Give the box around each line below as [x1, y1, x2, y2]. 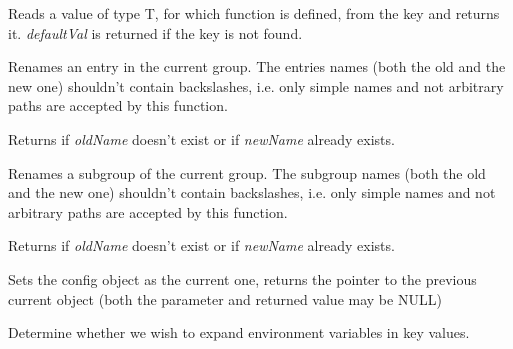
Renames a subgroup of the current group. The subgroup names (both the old [8, 162, 486, 183]
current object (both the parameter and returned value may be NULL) [8, 288, 442, 309]
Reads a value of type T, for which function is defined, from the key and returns [8, 3, 500, 23]
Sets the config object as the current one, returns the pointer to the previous [8, 268, 477, 289]
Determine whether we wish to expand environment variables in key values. [8, 322, 470, 343]
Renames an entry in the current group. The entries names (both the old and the [8, 56, 506, 77]
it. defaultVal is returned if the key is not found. [8, 22, 303, 43]
